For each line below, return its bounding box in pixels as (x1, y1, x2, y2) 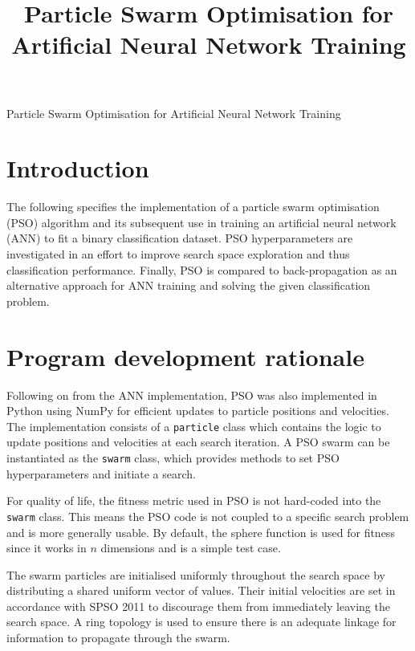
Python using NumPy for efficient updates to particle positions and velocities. (6, 402, 389, 419)
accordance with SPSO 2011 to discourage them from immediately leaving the (6, 597, 390, 614)
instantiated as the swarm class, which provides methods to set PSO (6, 450, 340, 466)
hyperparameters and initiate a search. (6, 465, 196, 482)
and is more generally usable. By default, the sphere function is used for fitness (6, 523, 395, 540)
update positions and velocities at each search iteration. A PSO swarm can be (6, 433, 390, 450)
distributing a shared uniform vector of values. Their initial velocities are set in (6, 582, 396, 599)
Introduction (6, 152, 149, 185)
